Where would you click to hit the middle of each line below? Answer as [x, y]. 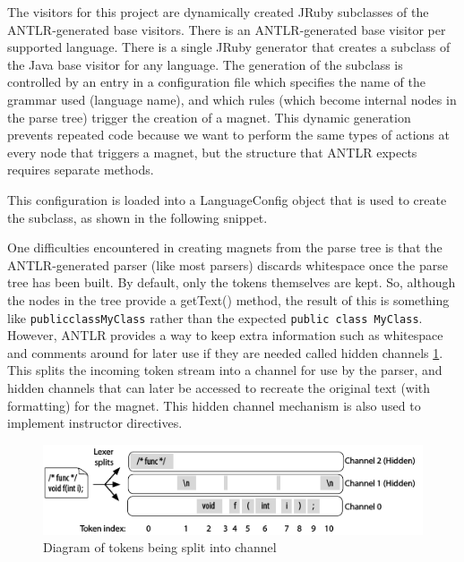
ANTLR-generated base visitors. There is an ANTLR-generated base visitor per [227, 29]
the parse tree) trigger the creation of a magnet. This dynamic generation [209, 117]
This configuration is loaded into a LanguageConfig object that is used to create [227, 199]
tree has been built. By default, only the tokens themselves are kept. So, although [232, 282]
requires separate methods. [81, 170]
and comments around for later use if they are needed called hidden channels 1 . [225, 352]
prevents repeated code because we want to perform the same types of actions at [228, 135]
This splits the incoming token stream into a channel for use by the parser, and [225, 370]
